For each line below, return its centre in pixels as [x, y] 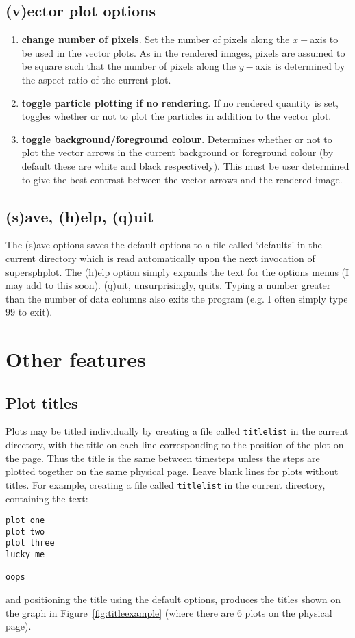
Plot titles [42, 402]
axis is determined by [300, 66]
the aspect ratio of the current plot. [96, 79]
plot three [30, 543]
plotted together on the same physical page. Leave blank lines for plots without [172, 471]
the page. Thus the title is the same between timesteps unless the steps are [163, 458]
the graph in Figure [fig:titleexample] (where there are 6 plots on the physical [169, 612]
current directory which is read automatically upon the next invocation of [160, 258]
